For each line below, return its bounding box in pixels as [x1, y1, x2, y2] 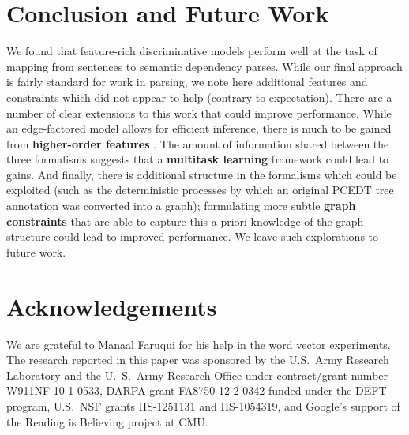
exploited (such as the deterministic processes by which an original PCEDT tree [6, 182, 394, 198]
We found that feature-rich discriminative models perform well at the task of [6, 43, 377, 59]
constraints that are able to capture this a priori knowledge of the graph [6, 212, 364, 229]
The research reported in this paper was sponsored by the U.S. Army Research [6, 351, 389, 368]
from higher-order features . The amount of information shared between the [6, 135, 389, 152]
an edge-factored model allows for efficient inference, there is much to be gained [6, 120, 392, 137]
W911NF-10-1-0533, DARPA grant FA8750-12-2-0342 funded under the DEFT [6, 382, 387, 399]
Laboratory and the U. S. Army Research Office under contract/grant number [6, 366, 388, 383]
